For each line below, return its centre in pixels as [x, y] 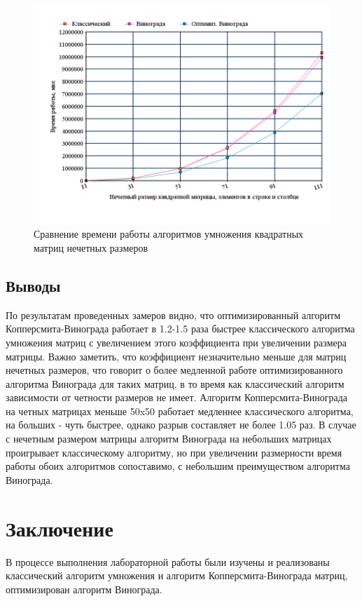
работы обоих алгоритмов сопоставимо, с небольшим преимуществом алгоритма [178, 466]
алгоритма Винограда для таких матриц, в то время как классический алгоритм [175, 383]
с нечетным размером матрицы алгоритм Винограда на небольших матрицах [169, 439]
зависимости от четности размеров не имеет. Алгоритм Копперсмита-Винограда [177, 397]
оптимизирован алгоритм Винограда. [84, 589]
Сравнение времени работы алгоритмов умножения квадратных [169, 234]
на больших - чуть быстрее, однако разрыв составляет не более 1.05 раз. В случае [181, 425]
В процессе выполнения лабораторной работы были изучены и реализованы [168, 561]
